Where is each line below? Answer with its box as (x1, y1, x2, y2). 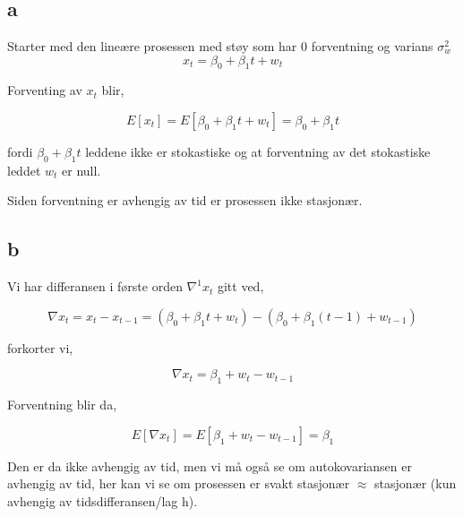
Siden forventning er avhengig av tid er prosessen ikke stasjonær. (7, 191, 363, 210)
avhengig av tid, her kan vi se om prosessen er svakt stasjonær (7, 474, 350, 493)
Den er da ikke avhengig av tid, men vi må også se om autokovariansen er (7, 456, 412, 475)
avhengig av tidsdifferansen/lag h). (7, 491, 198, 510)
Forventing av (7, 81, 82, 99)
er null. (62, 160, 101, 179)
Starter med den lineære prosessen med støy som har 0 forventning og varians (7, 37, 433, 55)
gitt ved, (217, 277, 264, 296)
